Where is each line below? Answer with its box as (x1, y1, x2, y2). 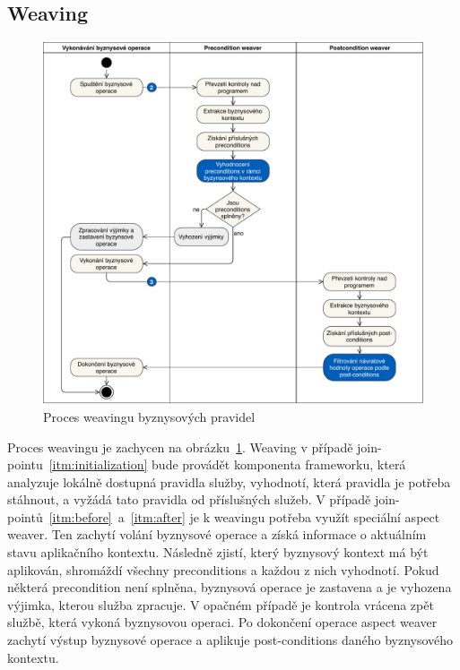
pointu (7, 455, 43, 474)
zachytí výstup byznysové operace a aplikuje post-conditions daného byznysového (7, 631, 454, 649)
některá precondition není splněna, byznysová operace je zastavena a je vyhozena (7, 578, 452, 597)
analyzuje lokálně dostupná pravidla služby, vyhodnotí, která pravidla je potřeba (7, 472, 451, 491)
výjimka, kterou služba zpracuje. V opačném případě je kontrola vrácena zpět (7, 595, 434, 614)
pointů (7, 507, 43, 526)
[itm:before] (48, 507, 112, 526)
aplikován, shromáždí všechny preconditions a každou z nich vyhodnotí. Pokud (7, 560, 439, 579)
